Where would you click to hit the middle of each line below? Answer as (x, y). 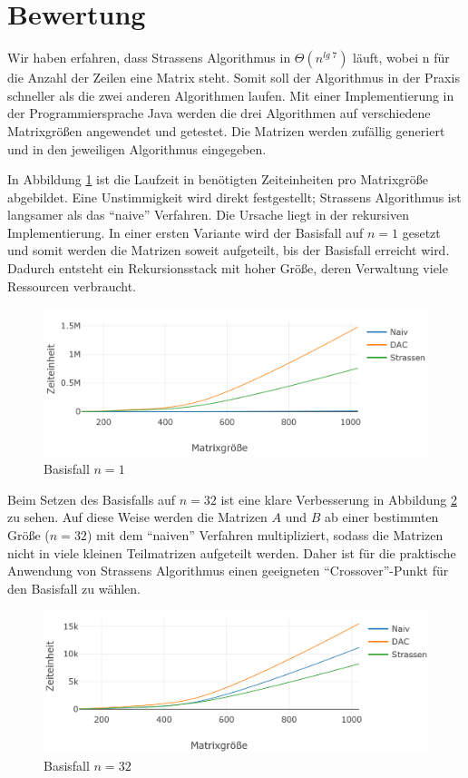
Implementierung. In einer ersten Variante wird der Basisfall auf (185, 232)
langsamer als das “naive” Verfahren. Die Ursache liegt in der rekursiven (209, 215)
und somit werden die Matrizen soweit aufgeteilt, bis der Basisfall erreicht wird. (229, 250)
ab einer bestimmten (382, 517)
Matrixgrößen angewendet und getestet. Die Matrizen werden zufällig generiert (226, 130)
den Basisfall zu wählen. (74, 588)
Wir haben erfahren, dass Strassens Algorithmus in (149, 58)
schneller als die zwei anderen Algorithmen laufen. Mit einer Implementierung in (231, 95)
